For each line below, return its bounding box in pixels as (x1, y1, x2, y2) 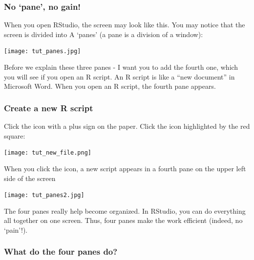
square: (4, 130, 25, 140)
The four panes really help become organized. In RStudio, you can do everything (4, 205, 246, 216)
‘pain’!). (4, 224, 28, 235)
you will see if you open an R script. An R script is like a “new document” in (4, 71, 235, 81)
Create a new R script (4, 101, 93, 114)
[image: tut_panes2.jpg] (4, 192, 85, 199)
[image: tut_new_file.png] (4, 149, 91, 157)
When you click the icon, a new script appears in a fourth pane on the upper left (4, 163, 246, 173)
